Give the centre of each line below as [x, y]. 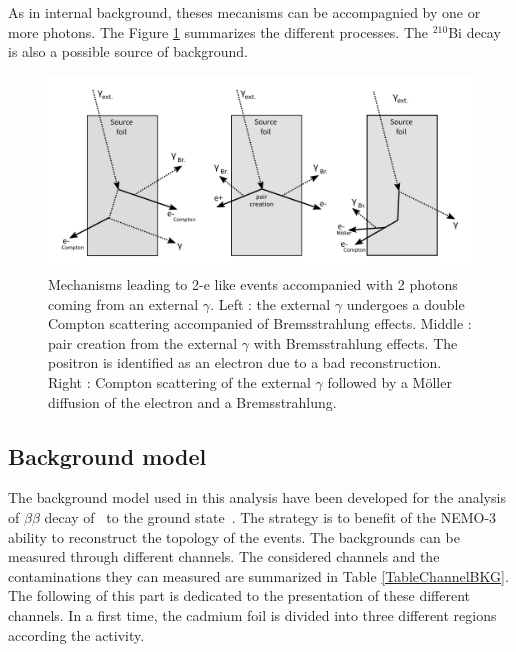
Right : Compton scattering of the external [179, 381]
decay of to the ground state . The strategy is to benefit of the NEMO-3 [270, 516]
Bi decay [474, 31]
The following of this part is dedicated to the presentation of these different [239, 595]
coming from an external [123, 303]
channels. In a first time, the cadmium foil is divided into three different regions [252, 614]
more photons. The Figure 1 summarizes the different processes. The [218, 31]
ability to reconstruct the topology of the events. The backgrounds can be [234, 536]
